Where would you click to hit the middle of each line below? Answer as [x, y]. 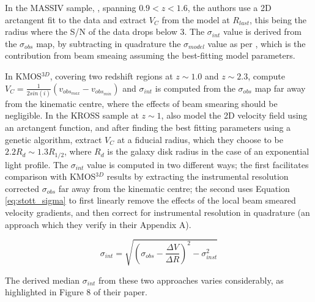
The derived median [43, 280]
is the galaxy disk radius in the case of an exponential [208, 151]
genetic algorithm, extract [54, 139]
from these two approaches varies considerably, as [191, 280]
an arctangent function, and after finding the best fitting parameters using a [148, 127]
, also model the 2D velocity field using [234, 115]
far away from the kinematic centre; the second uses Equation [174, 188]
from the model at [196, 19]
